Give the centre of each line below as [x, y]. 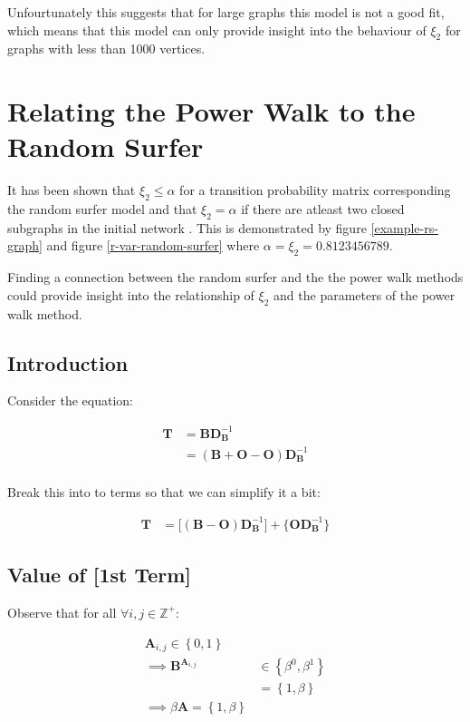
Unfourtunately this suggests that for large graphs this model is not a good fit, [226, 12]
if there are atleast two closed [323, 209]
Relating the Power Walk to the [211, 111]
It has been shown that [72, 190]
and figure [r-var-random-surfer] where [153, 245]
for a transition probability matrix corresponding [315, 190]
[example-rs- [404, 227]
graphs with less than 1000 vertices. [106, 49]
